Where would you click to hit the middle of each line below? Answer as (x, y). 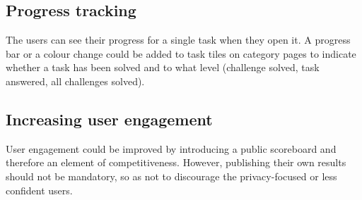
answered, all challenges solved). (75, 81)
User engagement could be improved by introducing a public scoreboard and (171, 148)
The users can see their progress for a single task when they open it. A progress (178, 40)
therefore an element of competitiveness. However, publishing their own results (176, 162)
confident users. (39, 190)
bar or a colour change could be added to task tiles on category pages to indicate (181, 53)
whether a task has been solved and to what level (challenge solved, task (163, 67)
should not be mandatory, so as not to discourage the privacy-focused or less (171, 176)
